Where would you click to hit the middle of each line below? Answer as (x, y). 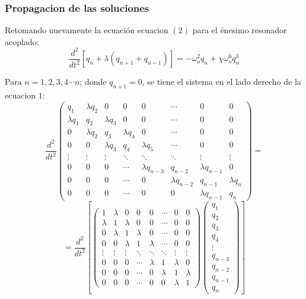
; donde (93, 82)
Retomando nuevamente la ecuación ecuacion (87, 30)
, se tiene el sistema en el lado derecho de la (221, 82)
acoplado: (22, 41)
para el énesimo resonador (240, 30)
